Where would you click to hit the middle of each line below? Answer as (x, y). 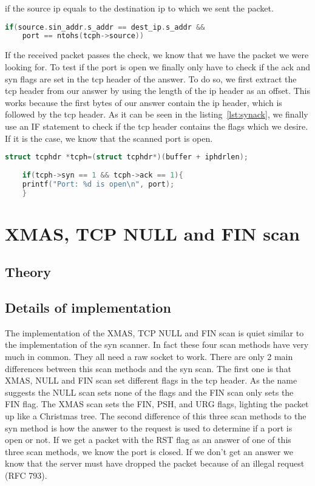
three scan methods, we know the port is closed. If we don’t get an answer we (149, 451)
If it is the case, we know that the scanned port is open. (109, 138)
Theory (28, 272)
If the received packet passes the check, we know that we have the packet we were (157, 55)
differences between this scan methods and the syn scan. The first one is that (148, 368)
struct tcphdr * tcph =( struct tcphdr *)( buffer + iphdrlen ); (127, 157)
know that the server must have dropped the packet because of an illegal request (155, 463)
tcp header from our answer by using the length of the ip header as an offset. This (158, 91)
